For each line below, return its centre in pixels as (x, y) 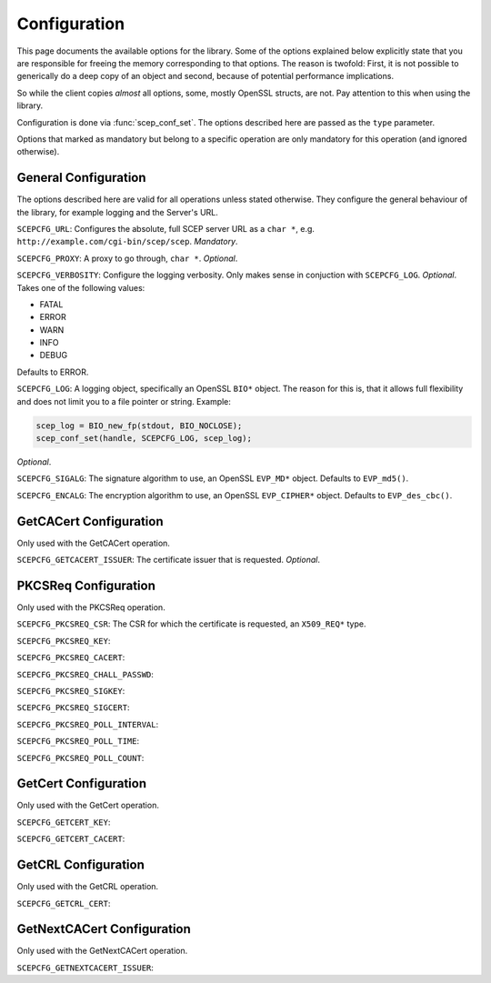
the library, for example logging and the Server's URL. (117, 212)
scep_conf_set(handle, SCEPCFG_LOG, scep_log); (144, 438)
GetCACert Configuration (90, 522)
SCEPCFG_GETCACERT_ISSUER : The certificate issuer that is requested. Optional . (168, 560)
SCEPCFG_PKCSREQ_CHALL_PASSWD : (85, 674)
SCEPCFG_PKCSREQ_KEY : (64, 640)
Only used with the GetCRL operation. (88, 887)
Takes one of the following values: (81, 287)
